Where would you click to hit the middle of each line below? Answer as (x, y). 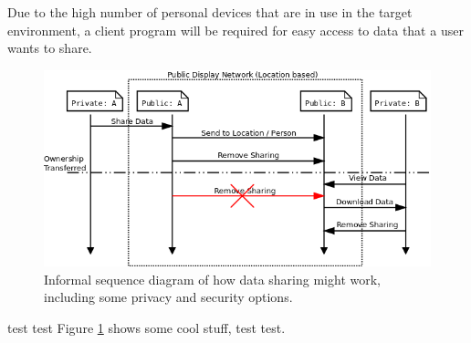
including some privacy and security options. (168, 297)
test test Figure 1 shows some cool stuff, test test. (147, 328)
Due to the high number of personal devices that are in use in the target (210, 12)
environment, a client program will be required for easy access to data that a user (235, 30)
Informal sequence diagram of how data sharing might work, (212, 279)
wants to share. (50, 48)
